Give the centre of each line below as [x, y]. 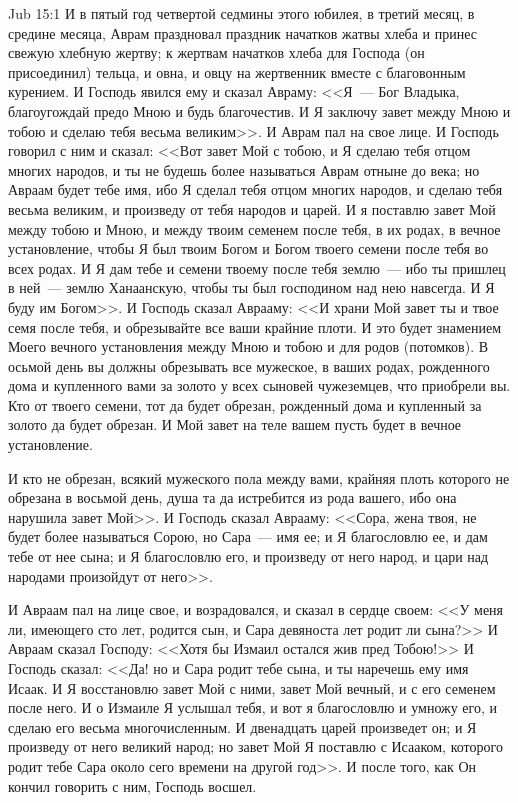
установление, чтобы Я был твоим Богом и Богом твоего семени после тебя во [248, 248]
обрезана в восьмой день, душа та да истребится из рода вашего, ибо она [232, 497]
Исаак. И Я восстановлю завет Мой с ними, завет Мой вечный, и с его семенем [252, 687]
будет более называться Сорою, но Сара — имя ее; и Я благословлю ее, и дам [248, 536]
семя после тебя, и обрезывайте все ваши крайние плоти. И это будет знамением [255, 326]
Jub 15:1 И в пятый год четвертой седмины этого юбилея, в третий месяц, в [241, 13]
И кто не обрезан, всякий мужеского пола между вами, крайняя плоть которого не [259, 477]
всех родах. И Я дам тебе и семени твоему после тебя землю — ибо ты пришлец [257, 267]
